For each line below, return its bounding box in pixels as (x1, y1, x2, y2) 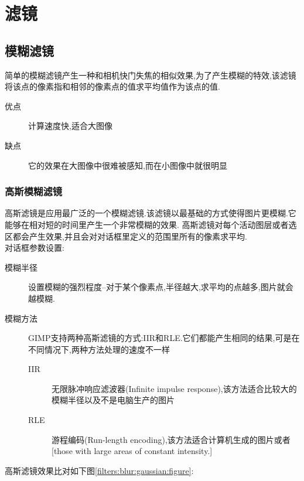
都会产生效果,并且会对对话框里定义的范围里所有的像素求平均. (12, 230, 247, 242)
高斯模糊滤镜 (5, 184, 63, 199)
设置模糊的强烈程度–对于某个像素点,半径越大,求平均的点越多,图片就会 (28, 281, 293, 293)
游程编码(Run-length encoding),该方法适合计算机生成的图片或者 (52, 433, 291, 445)
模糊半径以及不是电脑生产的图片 (52, 394, 175, 406)
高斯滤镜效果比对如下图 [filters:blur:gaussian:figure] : (5, 464, 194, 476)
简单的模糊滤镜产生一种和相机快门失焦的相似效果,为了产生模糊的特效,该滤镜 (5, 69, 296, 81)
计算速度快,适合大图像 (28, 120, 112, 132)
